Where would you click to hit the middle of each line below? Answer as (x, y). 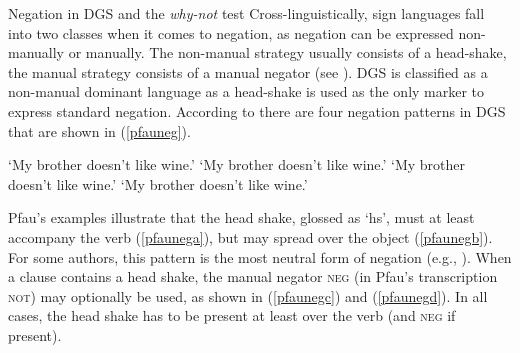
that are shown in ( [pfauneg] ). (99, 130)
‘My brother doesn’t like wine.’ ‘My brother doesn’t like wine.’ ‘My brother (237, 164)
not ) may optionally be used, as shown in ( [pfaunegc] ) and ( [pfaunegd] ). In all (248, 295)
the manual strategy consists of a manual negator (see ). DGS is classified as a (248, 71)
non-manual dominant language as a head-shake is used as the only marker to (246, 91)
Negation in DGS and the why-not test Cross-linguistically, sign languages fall (246, 13)
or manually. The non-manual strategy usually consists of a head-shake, (287, 52)
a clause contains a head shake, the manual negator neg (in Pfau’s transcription (253, 276)
